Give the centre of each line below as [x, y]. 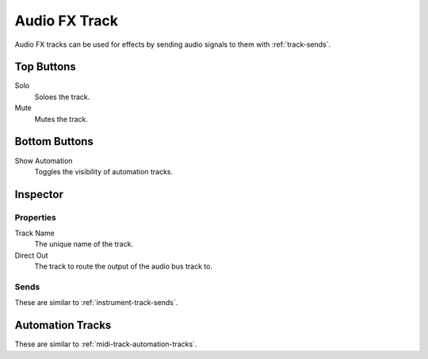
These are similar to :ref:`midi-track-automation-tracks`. [106, 344]
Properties [36, 217]
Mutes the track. [61, 119]
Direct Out [31, 255]
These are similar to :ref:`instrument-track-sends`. [96, 303]
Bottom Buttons [54, 141]
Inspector [39, 194]
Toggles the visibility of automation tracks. [104, 171]
